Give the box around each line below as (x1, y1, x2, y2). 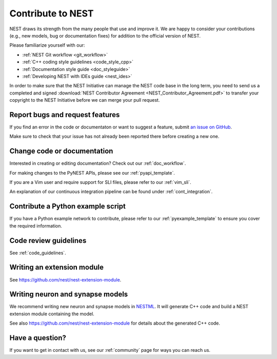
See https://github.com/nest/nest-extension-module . (9, 276, 122, 282)
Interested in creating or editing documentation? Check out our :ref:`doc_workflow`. (9, 160, 186, 166)
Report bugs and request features (9, 110, 120, 119)
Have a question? (9, 334, 67, 343)
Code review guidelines (9, 236, 87, 245)
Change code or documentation (9, 147, 113, 156)
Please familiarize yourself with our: (9, 42, 85, 48)
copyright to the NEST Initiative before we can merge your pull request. (9, 97, 160, 103)
